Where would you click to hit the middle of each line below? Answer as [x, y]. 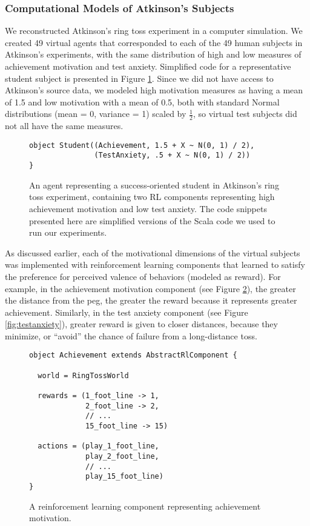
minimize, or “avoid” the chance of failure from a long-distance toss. [131, 335]
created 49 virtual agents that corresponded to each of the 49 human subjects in [154, 42]
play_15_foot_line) [124, 477]
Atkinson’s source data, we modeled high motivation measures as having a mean [154, 90]
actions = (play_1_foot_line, [98, 446]
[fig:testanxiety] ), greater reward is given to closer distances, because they [141, 324]
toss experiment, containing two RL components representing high [152, 197]
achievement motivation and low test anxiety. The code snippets [148, 208]
